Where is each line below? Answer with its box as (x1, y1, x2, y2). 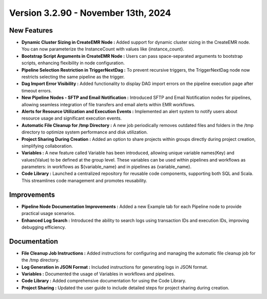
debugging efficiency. (21, 224, 66, 230)
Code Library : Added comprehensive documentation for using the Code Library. (21, 278, 186, 284)
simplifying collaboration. (21, 143, 73, 149)
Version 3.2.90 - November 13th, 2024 (9, 7, 172, 18)
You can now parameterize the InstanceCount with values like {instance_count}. (21, 46, 184, 52)
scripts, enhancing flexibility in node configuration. (21, 60, 125, 66)
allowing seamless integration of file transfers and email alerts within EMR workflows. (21, 101, 195, 107)
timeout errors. (21, 87, 52, 93)
